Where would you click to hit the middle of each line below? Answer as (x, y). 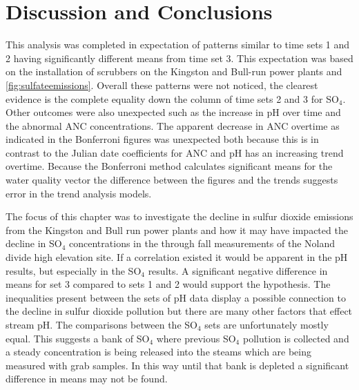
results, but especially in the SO (74, 270)
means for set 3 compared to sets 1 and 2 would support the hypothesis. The (168, 284)
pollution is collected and (296, 338)
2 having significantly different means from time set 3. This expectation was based (179, 58)
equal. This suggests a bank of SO (78, 338)
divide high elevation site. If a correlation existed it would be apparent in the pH (177, 257)
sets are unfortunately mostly (266, 324)
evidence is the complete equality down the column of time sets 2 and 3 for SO (172, 98)
